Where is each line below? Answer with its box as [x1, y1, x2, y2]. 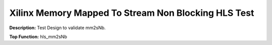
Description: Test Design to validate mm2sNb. [9, 25, 106, 31]
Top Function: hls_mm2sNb [9, 34, 67, 40]
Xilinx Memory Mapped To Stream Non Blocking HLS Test [9, 7, 254, 18]
